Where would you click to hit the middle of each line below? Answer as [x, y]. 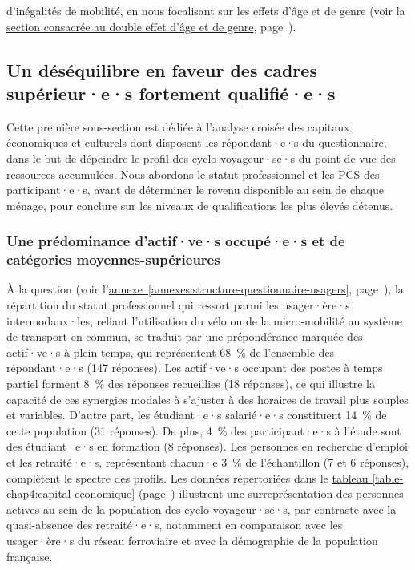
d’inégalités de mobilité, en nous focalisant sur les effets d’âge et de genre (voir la [206, 10]
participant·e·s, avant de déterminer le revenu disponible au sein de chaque [195, 190]
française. [30, 556]
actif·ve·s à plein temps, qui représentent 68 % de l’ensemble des [171, 352]
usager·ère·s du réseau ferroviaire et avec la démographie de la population [192, 540]
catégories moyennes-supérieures [113, 259]
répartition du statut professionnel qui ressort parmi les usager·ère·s [178, 305]
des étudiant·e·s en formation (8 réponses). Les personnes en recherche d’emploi [207, 446]
